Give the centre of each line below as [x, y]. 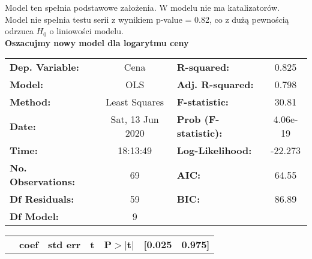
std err [64, 245]
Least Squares [135, 102]
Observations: [43, 182]
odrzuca [19, 31]
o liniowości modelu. [86, 31]
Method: [30, 102]
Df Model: [34, 216]
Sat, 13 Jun [135, 119]
